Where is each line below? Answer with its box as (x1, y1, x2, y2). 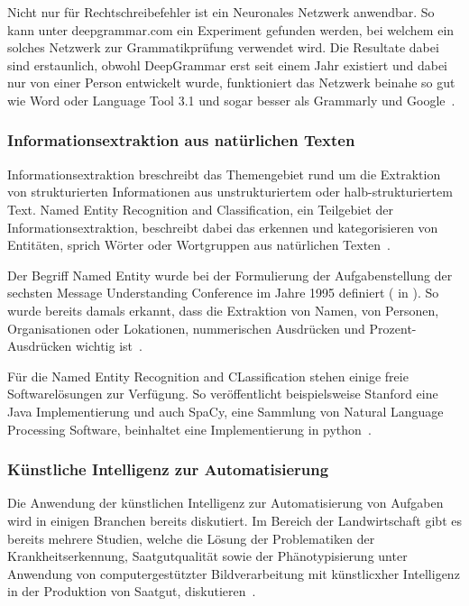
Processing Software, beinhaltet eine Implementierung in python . (7, 419, 372, 438)
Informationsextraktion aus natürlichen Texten (7, 129, 355, 151)
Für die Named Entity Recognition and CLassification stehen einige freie (7, 366, 409, 385)
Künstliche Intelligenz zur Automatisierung (7, 458, 329, 481)
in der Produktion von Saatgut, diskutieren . (7, 582, 256, 601)
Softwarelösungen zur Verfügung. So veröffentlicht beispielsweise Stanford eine (7, 384, 438, 403)
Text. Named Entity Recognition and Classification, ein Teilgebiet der (7, 199, 393, 218)
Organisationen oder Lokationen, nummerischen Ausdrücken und (7, 318, 365, 337)
